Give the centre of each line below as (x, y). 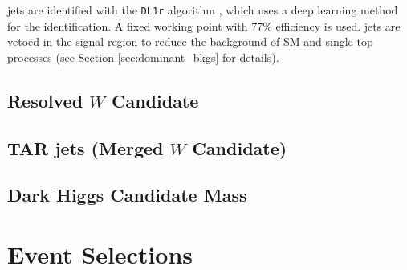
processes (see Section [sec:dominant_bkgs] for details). (143, 57)
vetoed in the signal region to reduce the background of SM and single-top (190, 41)
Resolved (45, 100)
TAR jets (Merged (85, 147)
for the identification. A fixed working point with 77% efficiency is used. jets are (204, 25)
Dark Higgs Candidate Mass (127, 195)
